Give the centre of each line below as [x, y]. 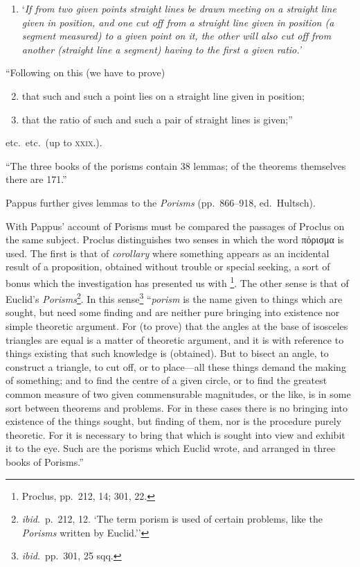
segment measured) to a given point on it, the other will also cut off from [177, 36]
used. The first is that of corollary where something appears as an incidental [168, 253]
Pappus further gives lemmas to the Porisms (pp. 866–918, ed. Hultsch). [161, 202]
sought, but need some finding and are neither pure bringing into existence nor [173, 312]
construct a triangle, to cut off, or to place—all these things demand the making [176, 366]
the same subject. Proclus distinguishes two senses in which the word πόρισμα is [175, 239]
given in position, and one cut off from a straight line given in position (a [178, 22]
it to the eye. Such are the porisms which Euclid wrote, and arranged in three [171, 448]
